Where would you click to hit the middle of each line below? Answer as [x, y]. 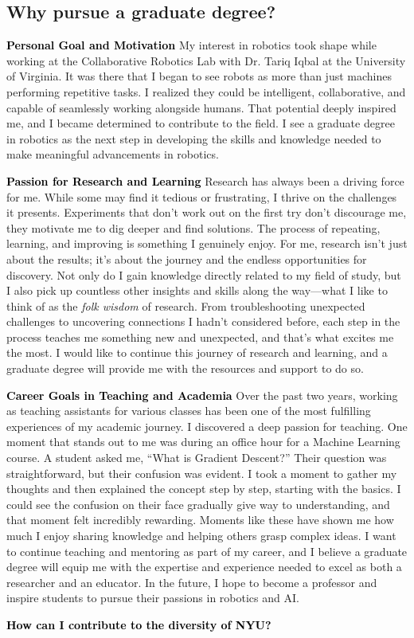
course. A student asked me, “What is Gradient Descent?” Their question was [197, 458]
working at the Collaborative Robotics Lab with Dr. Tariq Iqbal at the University [206, 60]
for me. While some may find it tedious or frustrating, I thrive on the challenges [202, 196]
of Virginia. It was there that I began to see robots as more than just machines [199, 76]
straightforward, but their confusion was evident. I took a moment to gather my [202, 473]
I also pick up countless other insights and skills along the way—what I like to [197, 290]
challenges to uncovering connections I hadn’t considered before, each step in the [203, 321]
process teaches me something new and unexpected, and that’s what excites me [200, 337]
